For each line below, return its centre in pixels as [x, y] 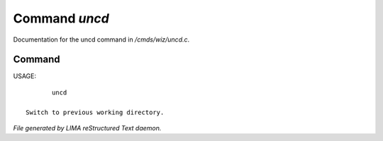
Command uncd [61, 18]
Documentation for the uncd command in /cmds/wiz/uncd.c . [101, 39]
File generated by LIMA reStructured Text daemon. [87, 128]
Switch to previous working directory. [95, 112]
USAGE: [25, 76]
